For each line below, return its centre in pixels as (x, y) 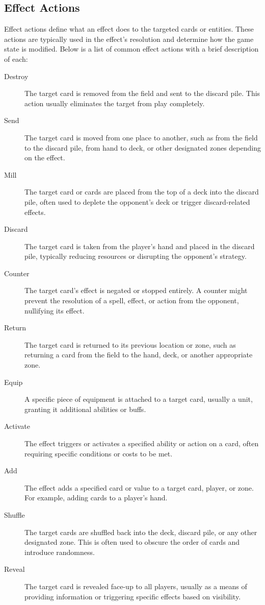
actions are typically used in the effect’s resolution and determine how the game (129, 39)
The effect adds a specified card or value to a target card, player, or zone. (139, 487)
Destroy (16, 76)
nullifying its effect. (55, 310)
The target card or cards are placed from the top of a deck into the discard (142, 192)
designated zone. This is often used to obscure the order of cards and (132, 542)
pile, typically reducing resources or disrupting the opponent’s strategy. (136, 256)
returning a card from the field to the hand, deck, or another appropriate (139, 355)
